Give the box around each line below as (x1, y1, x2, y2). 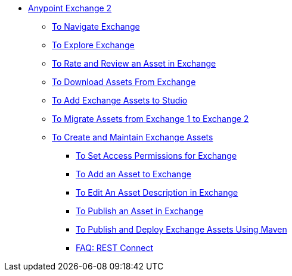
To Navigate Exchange (52, 21, 140, 32)
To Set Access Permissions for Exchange (76, 150, 237, 161)
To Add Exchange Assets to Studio (52, 95, 188, 105)
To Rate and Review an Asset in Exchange (52, 58, 216, 68)
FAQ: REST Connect (76, 243, 154, 253)
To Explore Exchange (52, 40, 135, 50)
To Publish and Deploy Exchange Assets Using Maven (76, 224, 287, 234)
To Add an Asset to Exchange (76, 169, 191, 179)
